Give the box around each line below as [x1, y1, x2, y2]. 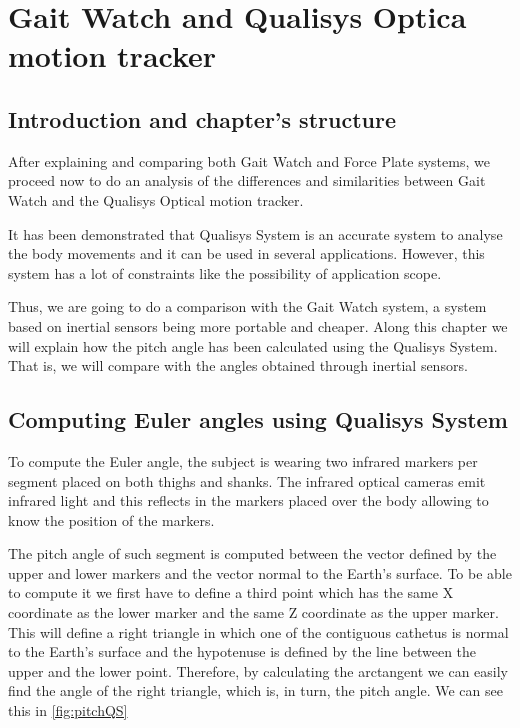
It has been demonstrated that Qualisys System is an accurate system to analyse [8, 223, 503, 244]
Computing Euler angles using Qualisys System [8, 404, 508, 435]
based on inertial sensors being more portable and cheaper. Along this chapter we [8, 315, 508, 336]
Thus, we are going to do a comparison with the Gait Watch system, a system [8, 296, 487, 317]
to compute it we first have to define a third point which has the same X [8, 582, 454, 603]
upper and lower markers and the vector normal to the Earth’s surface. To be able [8, 562, 512, 583]
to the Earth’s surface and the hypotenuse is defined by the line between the [8, 641, 477, 662]
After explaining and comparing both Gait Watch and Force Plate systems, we [8, 150, 490, 171]
